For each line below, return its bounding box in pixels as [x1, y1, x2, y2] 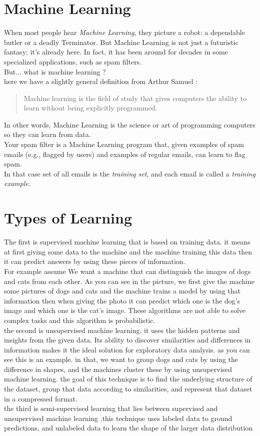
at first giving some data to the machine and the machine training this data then [4, 246, 252, 256]
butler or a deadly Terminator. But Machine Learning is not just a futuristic [4, 36, 238, 47]
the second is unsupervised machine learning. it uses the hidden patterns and [4, 324, 240, 335]
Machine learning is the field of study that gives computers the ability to [23, 92, 247, 103]
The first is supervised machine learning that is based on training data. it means [4, 236, 250, 247]
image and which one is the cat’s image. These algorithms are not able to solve [4, 305, 245, 315]
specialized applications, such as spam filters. [4, 56, 142, 66]
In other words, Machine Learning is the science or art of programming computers [4, 119, 255, 129]
